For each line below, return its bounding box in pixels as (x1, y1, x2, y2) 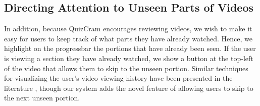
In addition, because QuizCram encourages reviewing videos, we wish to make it (4, 23, 252, 34)
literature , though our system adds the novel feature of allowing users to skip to (4, 82, 253, 93)
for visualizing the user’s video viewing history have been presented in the (4, 73, 233, 83)
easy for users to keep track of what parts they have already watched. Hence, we (4, 33, 252, 43)
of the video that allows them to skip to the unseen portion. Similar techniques (4, 63, 248, 73)
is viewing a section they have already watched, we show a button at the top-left (4, 52, 253, 63)
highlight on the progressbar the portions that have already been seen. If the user (4, 43, 256, 54)
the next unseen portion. (4, 92, 80, 103)
